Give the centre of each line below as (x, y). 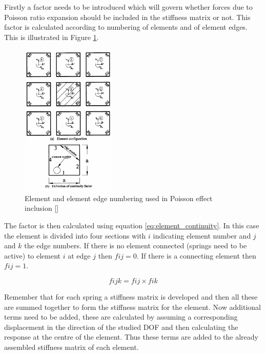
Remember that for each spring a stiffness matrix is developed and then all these (131, 296)
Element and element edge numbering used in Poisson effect (119, 198)
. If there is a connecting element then (196, 255)
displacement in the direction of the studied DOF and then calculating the (121, 327)
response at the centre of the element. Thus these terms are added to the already (131, 337)
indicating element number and (202, 235)
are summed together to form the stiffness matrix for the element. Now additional (132, 307)
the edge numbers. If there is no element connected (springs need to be (136, 245)
